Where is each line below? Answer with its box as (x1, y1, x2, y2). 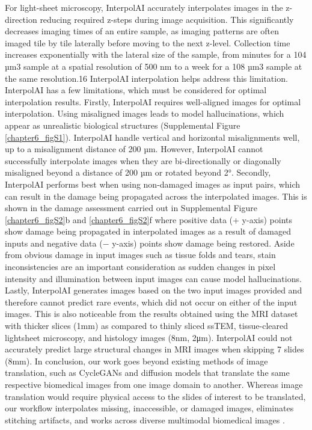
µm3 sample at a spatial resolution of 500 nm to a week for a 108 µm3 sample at (5, 60, 302, 72)
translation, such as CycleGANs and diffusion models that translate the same (5, 366, 290, 379)
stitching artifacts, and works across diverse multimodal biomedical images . (5, 413, 285, 426)
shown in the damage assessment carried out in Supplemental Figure (5, 201, 257, 214)
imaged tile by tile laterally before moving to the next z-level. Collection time (5, 36, 290, 49)
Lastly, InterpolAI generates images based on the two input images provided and (5, 284, 302, 296)
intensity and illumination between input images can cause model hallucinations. (5, 272, 302, 284)
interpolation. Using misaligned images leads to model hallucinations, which (5, 107, 284, 120)
